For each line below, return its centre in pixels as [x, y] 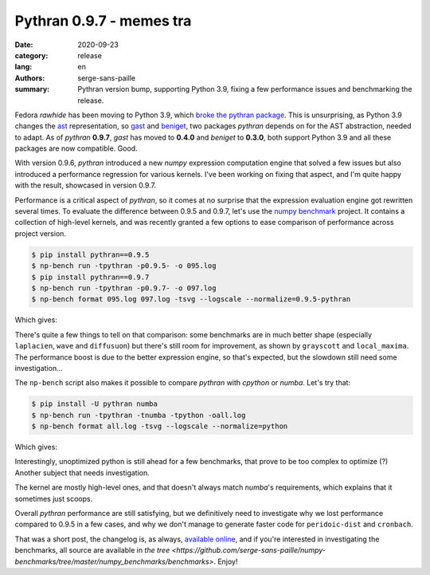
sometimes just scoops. [54, 498]
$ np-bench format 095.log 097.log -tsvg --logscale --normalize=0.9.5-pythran [191, 299]
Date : [24, 45]
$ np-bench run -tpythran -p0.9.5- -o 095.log [124, 266]
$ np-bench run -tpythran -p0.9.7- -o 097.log [124, 288]
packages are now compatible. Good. [76, 148]
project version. [41, 233]
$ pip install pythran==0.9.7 [90, 277]
